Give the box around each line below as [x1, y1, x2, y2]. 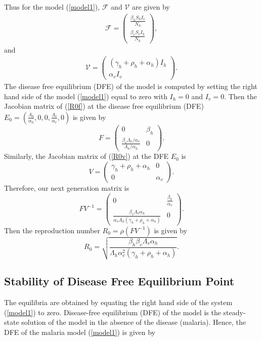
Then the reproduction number [4, 225, 100, 235]
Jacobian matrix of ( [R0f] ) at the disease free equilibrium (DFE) [4, 101, 204, 111]
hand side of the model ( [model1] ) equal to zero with [4, 91, 167, 101]
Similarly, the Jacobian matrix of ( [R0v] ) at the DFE [4, 151, 169, 161]
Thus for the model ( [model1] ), [4, 2, 100, 12]
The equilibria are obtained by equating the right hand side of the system [4, 297, 233, 308]
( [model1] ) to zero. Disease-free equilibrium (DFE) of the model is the [4, 307, 221, 317]
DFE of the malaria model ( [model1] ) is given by [4, 326, 156, 337]
